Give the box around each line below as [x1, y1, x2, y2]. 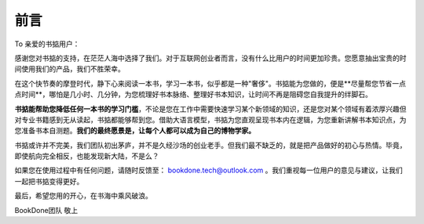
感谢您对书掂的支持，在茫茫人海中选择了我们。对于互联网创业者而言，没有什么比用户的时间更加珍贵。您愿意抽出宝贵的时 [14, 53, 407, 63]
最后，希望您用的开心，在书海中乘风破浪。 [14, 191, 152, 201]
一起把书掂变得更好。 [14, 176, 84, 186]
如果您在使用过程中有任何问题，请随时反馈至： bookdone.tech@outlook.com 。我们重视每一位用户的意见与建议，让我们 [14, 165, 404, 175]
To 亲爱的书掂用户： [14, 39, 80, 49]
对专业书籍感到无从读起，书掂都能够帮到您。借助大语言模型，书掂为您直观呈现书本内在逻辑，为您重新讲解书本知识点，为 [14, 114, 407, 125]
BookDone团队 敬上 [14, 205, 79, 215]
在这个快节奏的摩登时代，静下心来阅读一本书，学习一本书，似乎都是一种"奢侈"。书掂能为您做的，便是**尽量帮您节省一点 [14, 78, 407, 88]
